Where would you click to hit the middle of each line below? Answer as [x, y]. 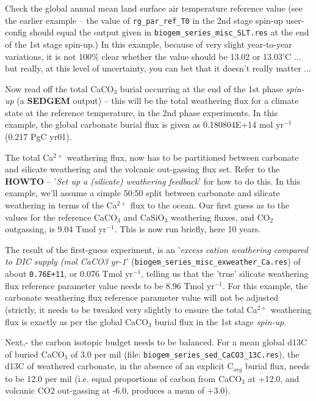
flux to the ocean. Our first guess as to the [210, 205]
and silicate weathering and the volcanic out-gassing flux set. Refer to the [142, 169]
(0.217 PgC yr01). [38, 137]
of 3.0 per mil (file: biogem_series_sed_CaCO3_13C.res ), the [185, 354]
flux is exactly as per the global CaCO [77, 321]
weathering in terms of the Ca [61, 205]
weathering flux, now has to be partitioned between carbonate [183, 157]
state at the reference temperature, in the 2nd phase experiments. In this [141, 112]
